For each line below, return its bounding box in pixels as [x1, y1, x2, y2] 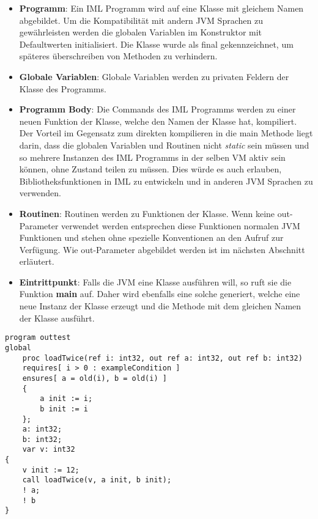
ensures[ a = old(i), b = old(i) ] [22, 374, 167, 383]
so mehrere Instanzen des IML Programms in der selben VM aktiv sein [19, 150, 286, 163]
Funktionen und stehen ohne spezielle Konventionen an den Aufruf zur [19, 231, 284, 244]
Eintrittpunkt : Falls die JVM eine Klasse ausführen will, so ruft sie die [19, 275, 292, 288]
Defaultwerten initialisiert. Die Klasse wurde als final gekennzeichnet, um [19, 37, 294, 50]
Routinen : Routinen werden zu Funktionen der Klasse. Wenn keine [19, 207, 275, 219]
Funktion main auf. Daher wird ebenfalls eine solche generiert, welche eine [19, 287, 300, 300]
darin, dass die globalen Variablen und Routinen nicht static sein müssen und [19, 138, 309, 151]
